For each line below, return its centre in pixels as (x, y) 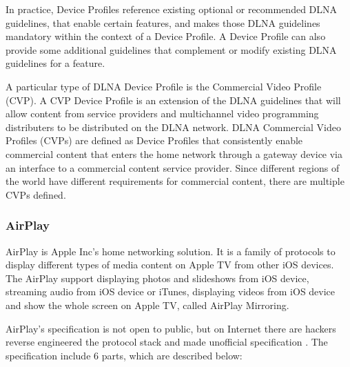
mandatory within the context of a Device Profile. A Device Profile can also (166, 36)
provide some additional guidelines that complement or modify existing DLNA (171, 49)
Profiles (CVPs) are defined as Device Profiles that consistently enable (154, 140)
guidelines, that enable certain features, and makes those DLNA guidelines (163, 22)
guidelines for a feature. (55, 63)
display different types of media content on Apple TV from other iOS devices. (170, 265)
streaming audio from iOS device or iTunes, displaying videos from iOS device (171, 291)
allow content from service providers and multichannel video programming (162, 113)
